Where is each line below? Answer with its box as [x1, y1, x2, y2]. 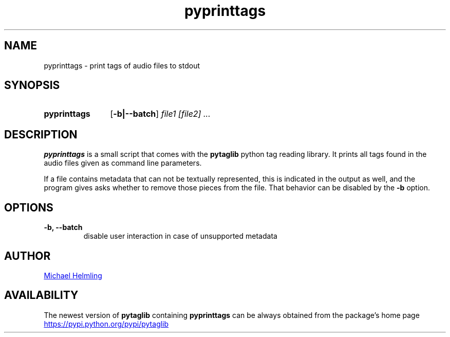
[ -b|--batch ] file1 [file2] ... [110, 109, 211, 119]
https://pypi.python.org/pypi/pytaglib [44, 319, 169, 328]
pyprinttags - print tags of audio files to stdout [44, 61, 200, 70]
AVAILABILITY [4, 289, 79, 302]
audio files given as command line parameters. [44, 158, 202, 168]
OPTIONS [4, 201, 53, 214]
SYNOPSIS [4, 79, 60, 92]
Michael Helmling [44, 271, 102, 280]
